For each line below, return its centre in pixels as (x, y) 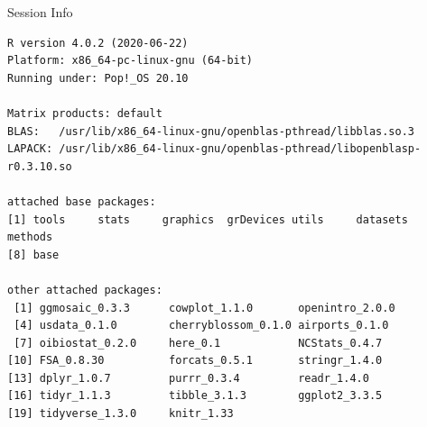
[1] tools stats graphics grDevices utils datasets (208, 219)
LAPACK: (30, 149)
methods (30, 237)
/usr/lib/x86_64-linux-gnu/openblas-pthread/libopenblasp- (240, 149)
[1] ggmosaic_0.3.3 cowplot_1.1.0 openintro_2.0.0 (204, 308)
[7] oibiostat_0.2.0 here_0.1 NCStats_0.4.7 (198, 343)
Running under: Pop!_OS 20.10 (98, 78)
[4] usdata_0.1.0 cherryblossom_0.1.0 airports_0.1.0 (201, 326)
